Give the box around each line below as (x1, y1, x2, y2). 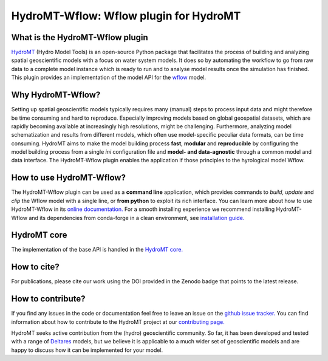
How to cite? (11, 262, 60, 272)
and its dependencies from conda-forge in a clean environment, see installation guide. (28, 214, 245, 221)
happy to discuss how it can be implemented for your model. (11, 346, 163, 354)
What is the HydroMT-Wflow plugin (11, 32, 148, 43)
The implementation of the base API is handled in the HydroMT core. (11, 246, 183, 253)
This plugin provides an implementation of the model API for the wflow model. (11, 74, 207, 81)
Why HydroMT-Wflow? (11, 90, 101, 100)
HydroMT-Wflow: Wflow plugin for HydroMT (11, 9, 241, 22)
